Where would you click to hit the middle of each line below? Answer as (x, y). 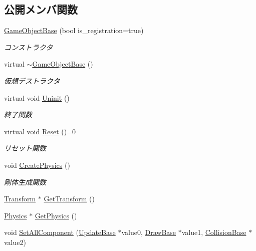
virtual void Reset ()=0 (40, 131)
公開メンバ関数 (41, 9)
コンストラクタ (29, 47)
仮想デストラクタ (32, 80)
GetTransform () (69, 199)
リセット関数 (25, 148)
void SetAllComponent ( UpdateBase (60, 232)
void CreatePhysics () (37, 165)
